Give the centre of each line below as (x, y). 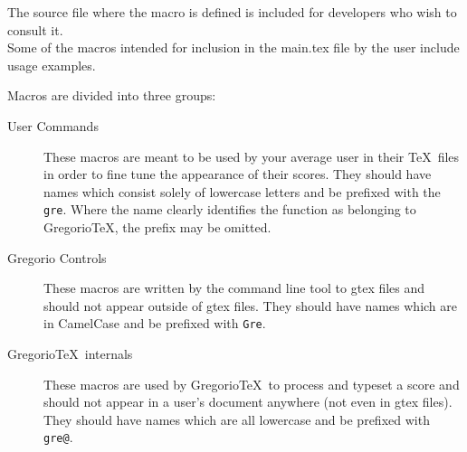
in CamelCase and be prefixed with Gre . (155, 323)
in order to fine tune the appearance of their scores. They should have (238, 174)
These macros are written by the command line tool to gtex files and (234, 288)
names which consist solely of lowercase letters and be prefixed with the (242, 191)
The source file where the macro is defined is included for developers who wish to (232, 12)
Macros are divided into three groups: (112, 95)
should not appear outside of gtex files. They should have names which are (251, 305)
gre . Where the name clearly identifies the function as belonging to (230, 209)
